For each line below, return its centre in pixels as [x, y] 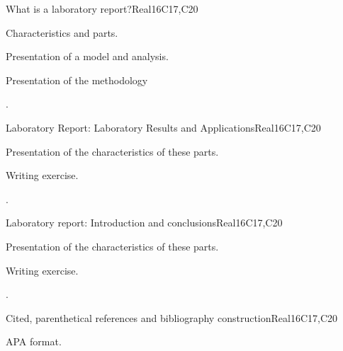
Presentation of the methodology [77, 80]
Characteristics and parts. [62, 32]
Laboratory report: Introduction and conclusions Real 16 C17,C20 [144, 223]
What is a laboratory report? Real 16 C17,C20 [102, 8]
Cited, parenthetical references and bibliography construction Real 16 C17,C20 [172, 317]
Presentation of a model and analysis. [87, 56]
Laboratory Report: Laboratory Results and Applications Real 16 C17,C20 [163, 127]
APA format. [34, 341]
